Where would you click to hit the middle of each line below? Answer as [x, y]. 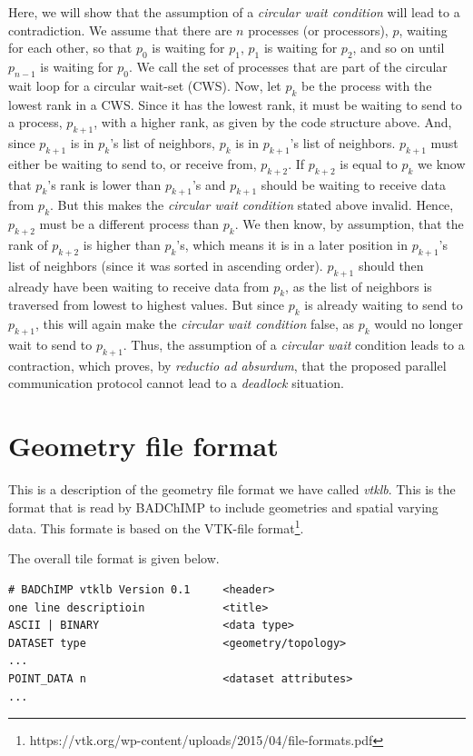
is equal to [369, 163]
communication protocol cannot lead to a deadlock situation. [176, 383]
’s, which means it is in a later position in [292, 244]
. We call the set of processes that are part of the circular [288, 66]
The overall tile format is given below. [114, 558]
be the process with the [367, 85]
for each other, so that [70, 48]
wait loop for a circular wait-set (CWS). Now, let [145, 85]
